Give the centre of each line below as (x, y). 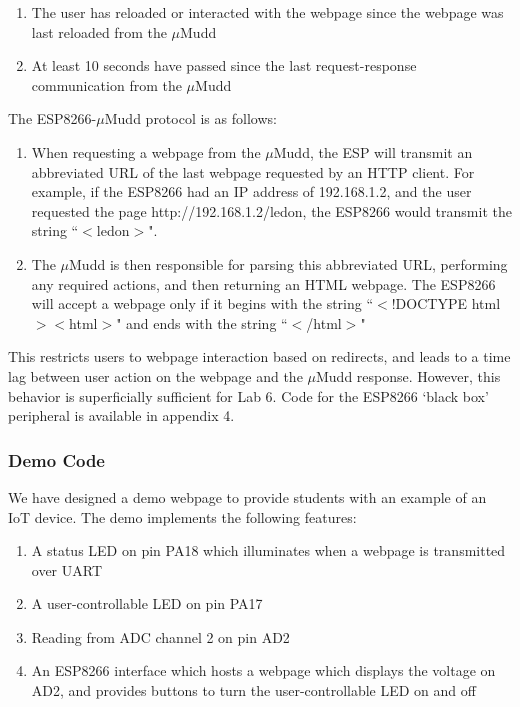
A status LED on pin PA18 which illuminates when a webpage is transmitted (268, 550)
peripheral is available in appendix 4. (121, 415)
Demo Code (56, 459)
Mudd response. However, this (408, 375)
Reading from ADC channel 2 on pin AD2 (160, 636)
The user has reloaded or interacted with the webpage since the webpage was (267, 12)
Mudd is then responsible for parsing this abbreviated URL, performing (288, 263)
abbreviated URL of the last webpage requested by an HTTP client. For (253, 171)
